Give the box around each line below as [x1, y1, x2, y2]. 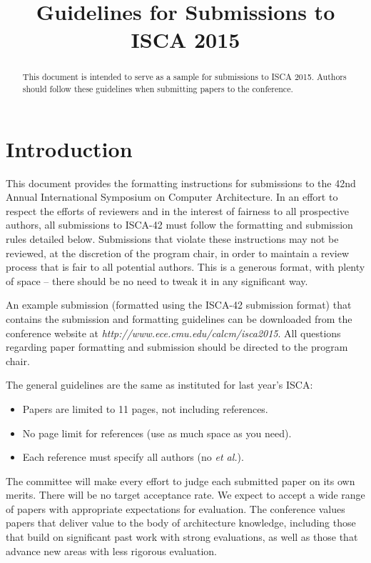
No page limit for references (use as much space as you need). [22, 425, 292, 440]
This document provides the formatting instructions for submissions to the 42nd [6, 175, 356, 190]
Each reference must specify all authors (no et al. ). [22, 449, 244, 464]
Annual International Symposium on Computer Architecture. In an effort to [6, 189, 338, 204]
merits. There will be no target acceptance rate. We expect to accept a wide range [6, 487, 365, 502]
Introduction [6, 134, 133, 163]
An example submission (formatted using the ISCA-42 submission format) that [6, 297, 352, 312]
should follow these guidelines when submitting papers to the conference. [22, 83, 293, 95]
